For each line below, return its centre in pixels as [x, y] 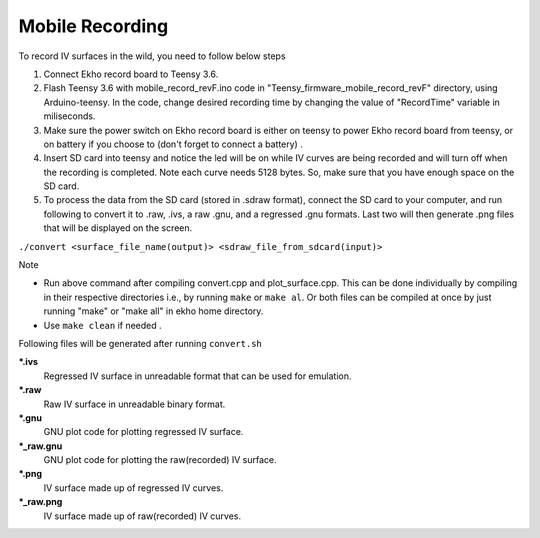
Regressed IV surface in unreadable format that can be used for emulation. [197, 376]
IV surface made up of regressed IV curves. [133, 487]
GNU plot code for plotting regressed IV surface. [143, 432]
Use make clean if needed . [102, 325]
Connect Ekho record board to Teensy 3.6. [131, 74]
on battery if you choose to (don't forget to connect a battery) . [173, 144]
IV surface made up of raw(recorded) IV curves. [142, 516]
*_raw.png [40, 502]
